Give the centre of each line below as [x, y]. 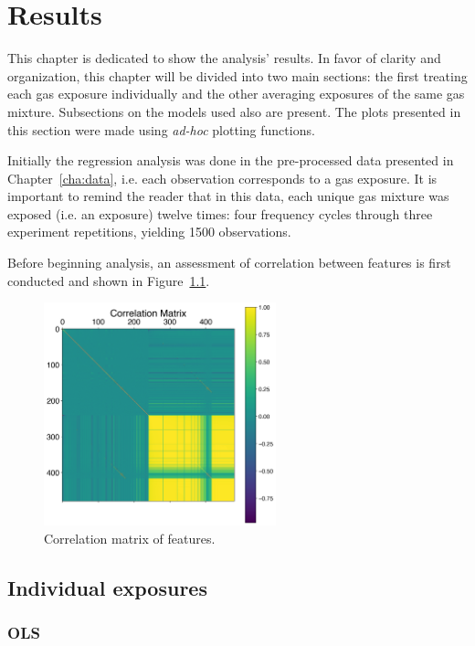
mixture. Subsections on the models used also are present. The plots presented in [234, 111]
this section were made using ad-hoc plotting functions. [161, 129]
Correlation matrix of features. [130, 539]
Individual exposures [107, 588]
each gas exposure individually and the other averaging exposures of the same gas [236, 94]
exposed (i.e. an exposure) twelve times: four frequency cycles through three [220, 213]
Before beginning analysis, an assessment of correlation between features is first [229, 263]
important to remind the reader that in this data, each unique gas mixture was [228, 196]
